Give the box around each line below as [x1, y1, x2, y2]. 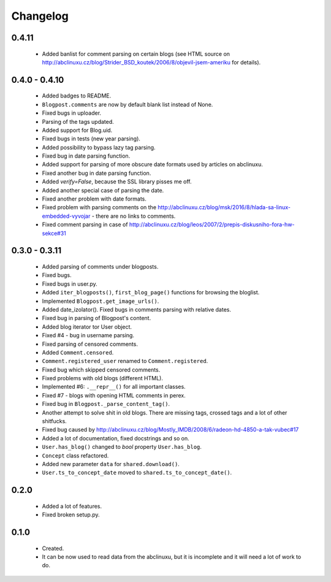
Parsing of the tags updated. [42, 118, 115, 125]
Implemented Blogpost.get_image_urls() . [42, 297, 159, 305]
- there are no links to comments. [91, 212, 176, 220]
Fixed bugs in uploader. [42, 109, 101, 117]
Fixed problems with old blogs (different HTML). [42, 375, 164, 382]
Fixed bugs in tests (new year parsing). [42, 135, 141, 142]
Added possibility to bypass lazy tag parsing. [42, 144, 156, 151]
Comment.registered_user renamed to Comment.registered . [42, 358, 208, 365]
